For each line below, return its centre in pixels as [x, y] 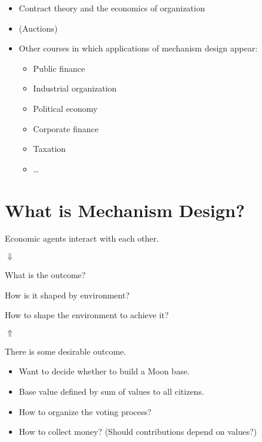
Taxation [50, 149]
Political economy [65, 108]
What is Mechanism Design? [125, 210]
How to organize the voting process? [85, 411]
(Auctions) [38, 28]
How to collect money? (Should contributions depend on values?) [138, 432]
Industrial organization [75, 88]
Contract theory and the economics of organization [112, 8]
